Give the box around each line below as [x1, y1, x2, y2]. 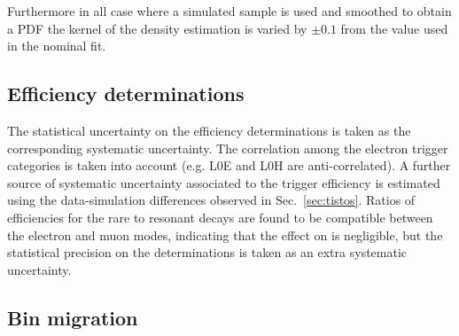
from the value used [340, 19, 448, 37]
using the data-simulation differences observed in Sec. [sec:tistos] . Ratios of [7, 191, 416, 209]
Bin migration [7, 303, 138, 331]
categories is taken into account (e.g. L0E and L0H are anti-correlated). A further [7, 156, 451, 175]
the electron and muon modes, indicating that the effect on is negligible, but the [7, 225, 443, 244]
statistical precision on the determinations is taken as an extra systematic [7, 243, 408, 262]
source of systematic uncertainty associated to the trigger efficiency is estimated [7, 173, 440, 191]
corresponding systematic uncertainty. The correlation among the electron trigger [7, 138, 448, 157]
